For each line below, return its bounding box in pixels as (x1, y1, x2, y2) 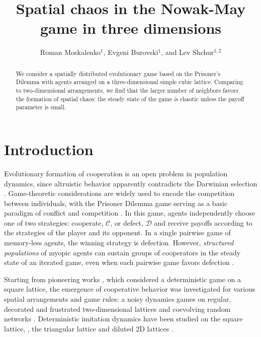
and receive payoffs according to (154, 217, 252, 228)
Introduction (4, 139, 94, 159)
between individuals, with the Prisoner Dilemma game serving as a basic (4, 197, 228, 208)
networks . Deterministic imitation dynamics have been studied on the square (4, 313, 243, 324)
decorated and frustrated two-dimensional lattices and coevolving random (4, 303, 231, 314)
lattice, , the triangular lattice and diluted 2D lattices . (4, 323, 173, 333)
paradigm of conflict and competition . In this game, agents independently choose (4, 208, 255, 218)
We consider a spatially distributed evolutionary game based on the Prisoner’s (16, 69, 221, 78)
